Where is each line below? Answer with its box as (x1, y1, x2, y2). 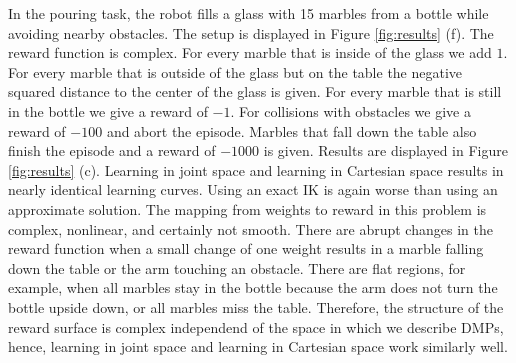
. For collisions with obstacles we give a (230, 100, 471, 121)
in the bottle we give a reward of (8, 100, 208, 121)
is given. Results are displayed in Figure (263, 140, 508, 161)
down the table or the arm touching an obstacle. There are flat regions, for (8, 257, 466, 278)
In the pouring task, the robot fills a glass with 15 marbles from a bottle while (8, 3, 489, 23)
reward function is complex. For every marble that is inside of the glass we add (8, 42, 492, 63)
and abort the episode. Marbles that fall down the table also (106, 120, 477, 141)
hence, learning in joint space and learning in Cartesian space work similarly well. (8, 336, 508, 357)
